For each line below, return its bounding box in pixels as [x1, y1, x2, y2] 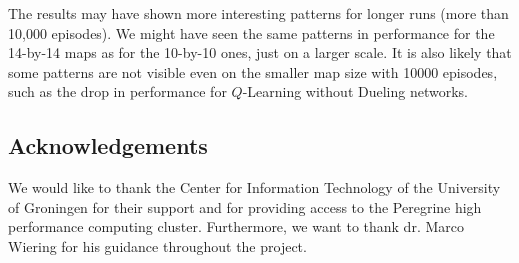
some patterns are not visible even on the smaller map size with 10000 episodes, [8, 61, 498, 82]
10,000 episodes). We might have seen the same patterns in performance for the [8, 22, 495, 43]
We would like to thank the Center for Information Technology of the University [8, 177, 501, 198]
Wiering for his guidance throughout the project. [8, 235, 307, 256]
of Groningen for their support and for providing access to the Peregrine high [8, 196, 482, 217]
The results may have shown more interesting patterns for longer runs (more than [8, 3, 509, 23]
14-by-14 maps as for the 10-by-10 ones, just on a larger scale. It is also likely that [8, 42, 512, 63]
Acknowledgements [8, 130, 208, 161]
